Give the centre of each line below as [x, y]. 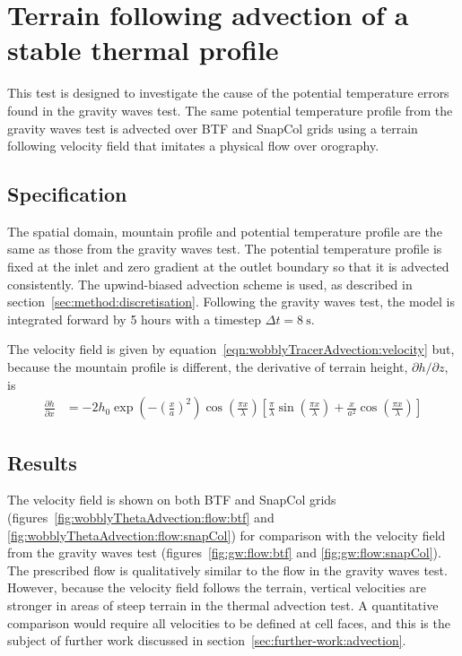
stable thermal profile [143, 50]
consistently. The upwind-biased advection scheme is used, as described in [210, 284]
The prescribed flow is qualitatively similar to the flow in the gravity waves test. [227, 570]
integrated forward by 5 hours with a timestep [135, 319]
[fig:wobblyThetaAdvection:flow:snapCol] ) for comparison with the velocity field [227, 535]
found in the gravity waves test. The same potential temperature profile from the [230, 110]
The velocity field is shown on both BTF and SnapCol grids [172, 500]
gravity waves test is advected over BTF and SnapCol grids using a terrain [213, 128]
